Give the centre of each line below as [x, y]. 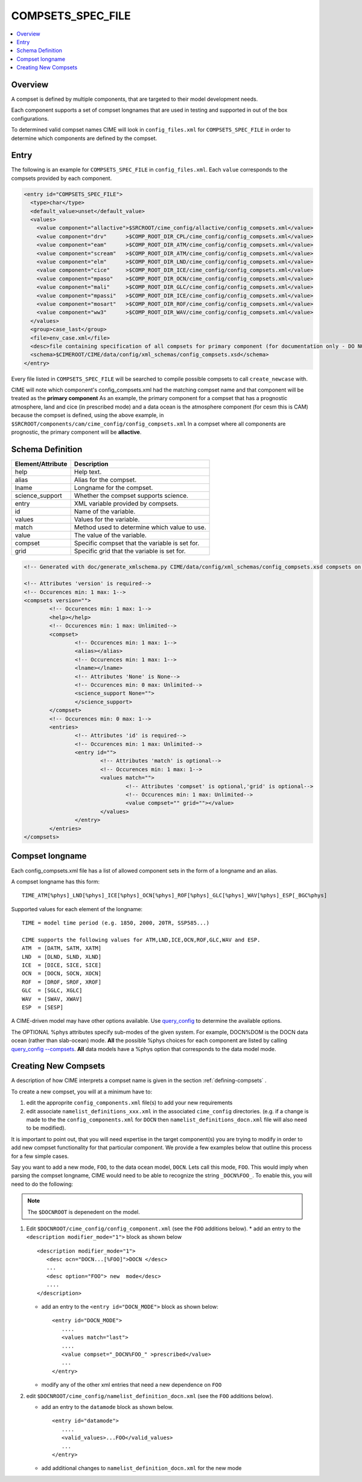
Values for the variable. [107, 519]
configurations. [30, 118]
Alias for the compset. [105, 480]
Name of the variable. [105, 511]
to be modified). [46, 1128]
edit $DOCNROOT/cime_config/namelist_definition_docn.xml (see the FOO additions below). [150, 1396]
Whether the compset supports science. [131, 495]
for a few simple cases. [40, 1156]
